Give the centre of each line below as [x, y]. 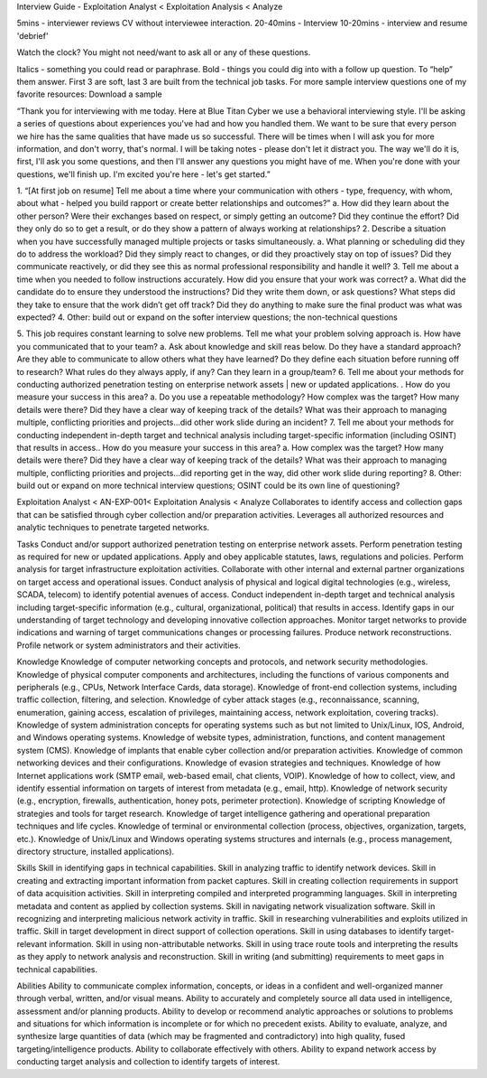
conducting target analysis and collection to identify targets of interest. [148, 1062]
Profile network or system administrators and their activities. [129, 645]
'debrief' [32, 35]
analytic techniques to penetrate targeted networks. [113, 528]
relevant [32, 943]
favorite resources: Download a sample [89, 94]
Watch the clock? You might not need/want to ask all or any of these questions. [164, 52]
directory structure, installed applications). [96, 851]
